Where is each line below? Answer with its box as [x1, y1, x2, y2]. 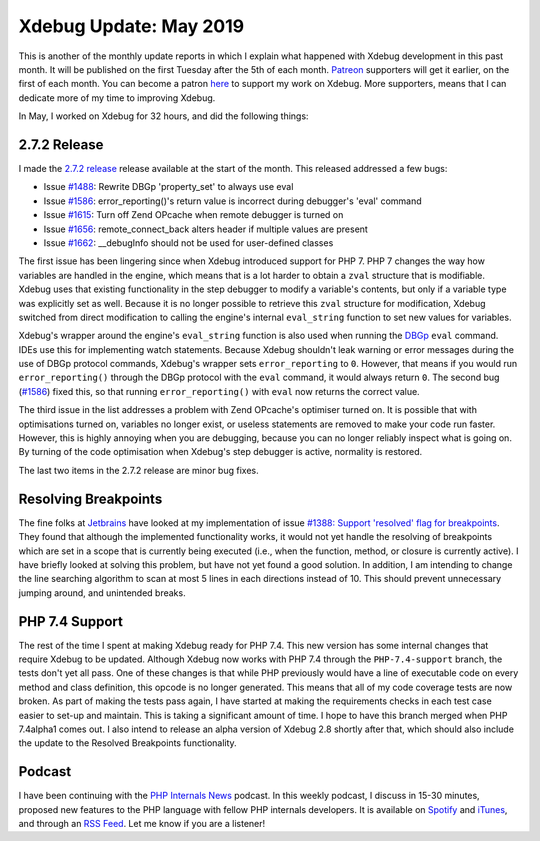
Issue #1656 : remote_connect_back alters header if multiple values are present [43, 223, 369, 235]
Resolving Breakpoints [18, 490, 163, 507]
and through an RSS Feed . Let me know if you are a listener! [18, 818, 266, 830]
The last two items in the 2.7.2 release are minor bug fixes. [18, 464, 259, 476]
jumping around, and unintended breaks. [18, 586, 186, 599]
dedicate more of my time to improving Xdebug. [18, 91, 216, 104]
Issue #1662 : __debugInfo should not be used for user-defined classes [43, 236, 334, 249]
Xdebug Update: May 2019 [18, 15, 245, 37]
